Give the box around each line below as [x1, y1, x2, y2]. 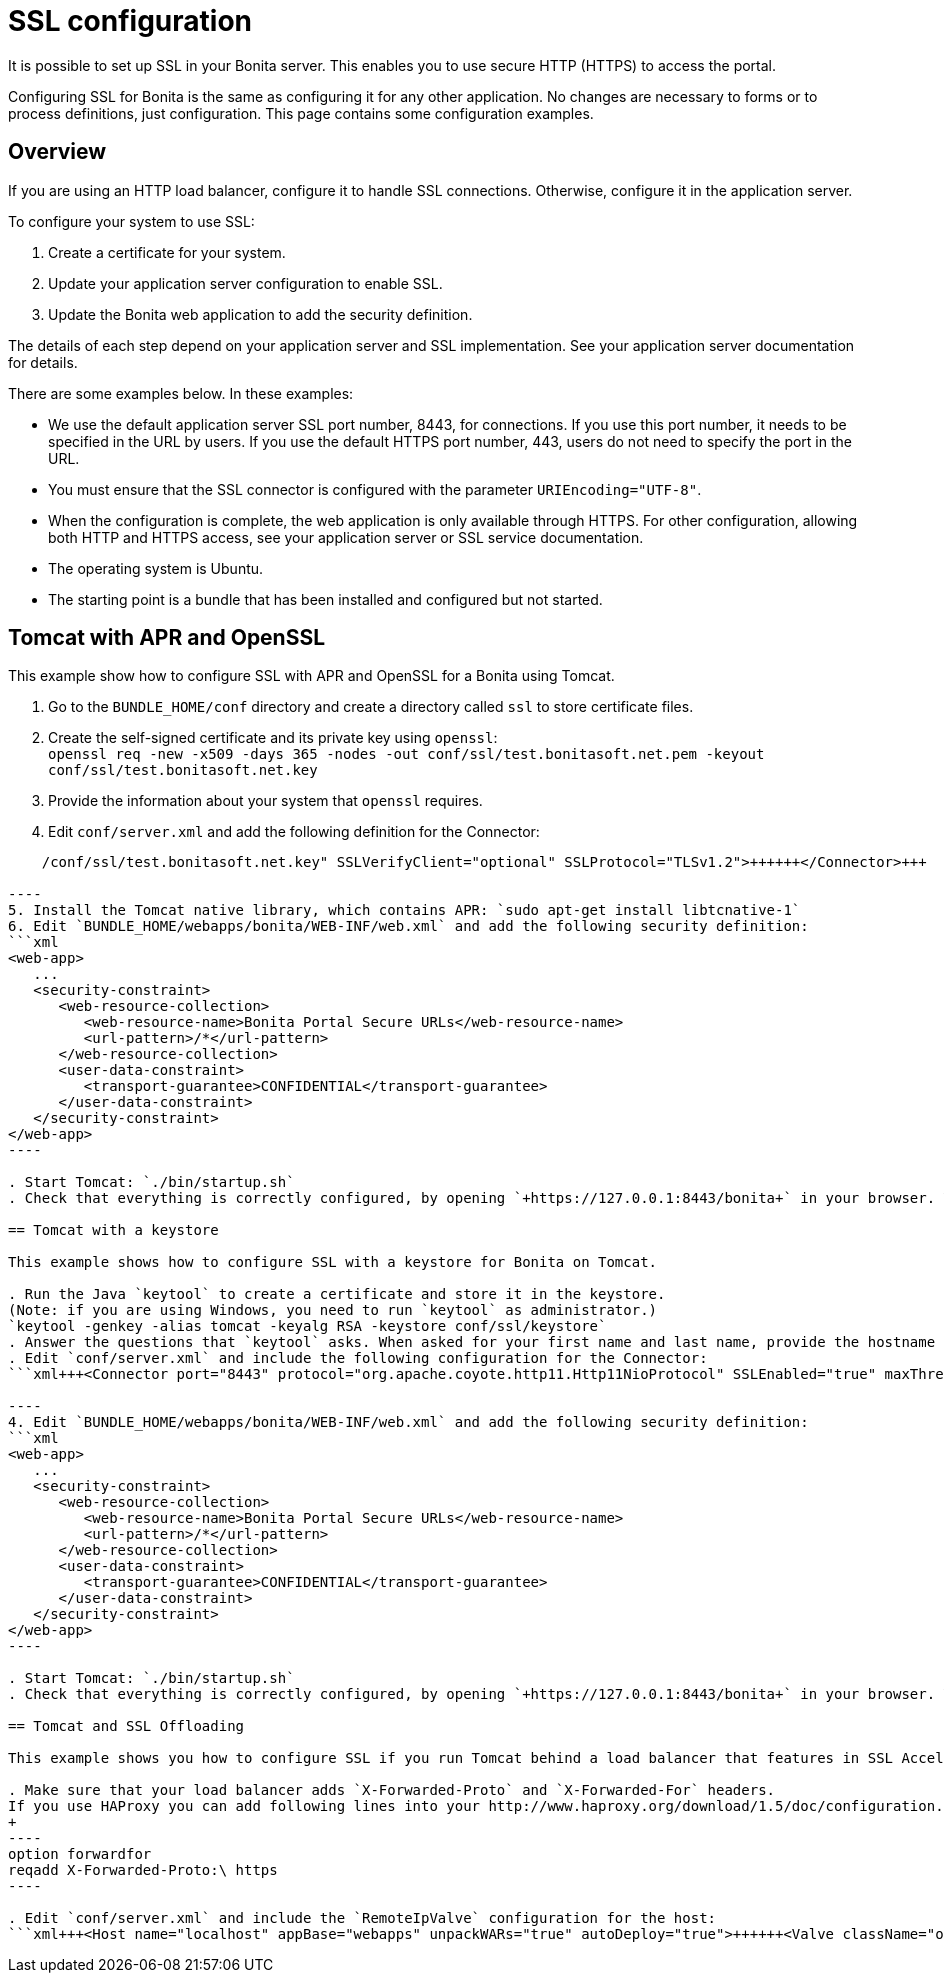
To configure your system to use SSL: [8, 212, 255, 230]
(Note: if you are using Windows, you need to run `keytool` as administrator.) [8, 1302, 658, 1319]
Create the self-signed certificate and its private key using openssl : [48, 729, 498, 747]
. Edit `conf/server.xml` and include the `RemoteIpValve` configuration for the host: [8, 1910, 717, 1927]
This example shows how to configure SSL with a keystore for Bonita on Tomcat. [8, 1254, 658, 1271]
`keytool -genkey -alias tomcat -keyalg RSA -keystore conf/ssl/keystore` [8, 1318, 607, 1335]
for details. [8, 353, 78, 371]
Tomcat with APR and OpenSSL [8, 625, 326, 651]
